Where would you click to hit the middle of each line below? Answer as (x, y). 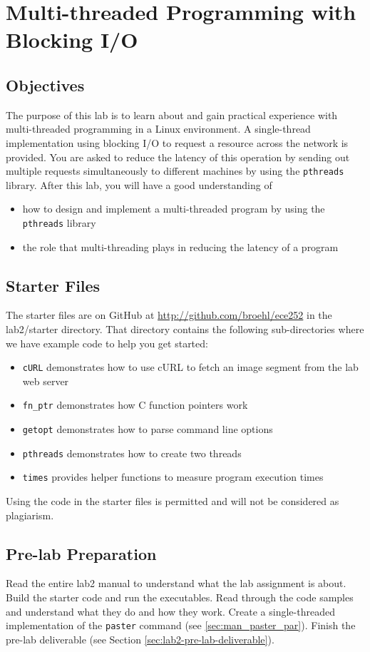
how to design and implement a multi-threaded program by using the (174, 209)
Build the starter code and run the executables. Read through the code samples (180, 597)
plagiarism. (30, 515)
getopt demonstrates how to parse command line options (148, 429)
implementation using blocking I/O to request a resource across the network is (177, 142)
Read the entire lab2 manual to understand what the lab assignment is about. (176, 583)
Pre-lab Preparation (81, 553)
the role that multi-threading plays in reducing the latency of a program (180, 246)
